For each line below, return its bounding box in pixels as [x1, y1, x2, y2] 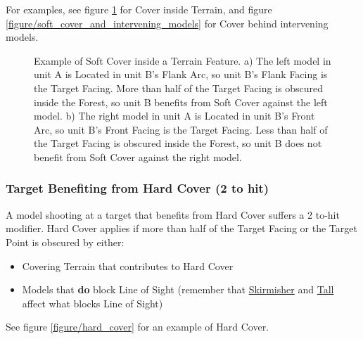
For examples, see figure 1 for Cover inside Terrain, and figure [6, 2, 272, 16]
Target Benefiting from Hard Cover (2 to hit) [6, 179, 269, 197]
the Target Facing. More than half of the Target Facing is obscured [34, 80, 323, 95]
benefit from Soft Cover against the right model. [34, 149, 242, 164]
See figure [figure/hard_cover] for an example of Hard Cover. [6, 319, 269, 334]
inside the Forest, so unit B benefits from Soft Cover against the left [34, 94, 328, 109]
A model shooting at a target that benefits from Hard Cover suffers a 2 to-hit [6, 207, 340, 222]
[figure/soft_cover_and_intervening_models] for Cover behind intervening [6, 15, 329, 30]
